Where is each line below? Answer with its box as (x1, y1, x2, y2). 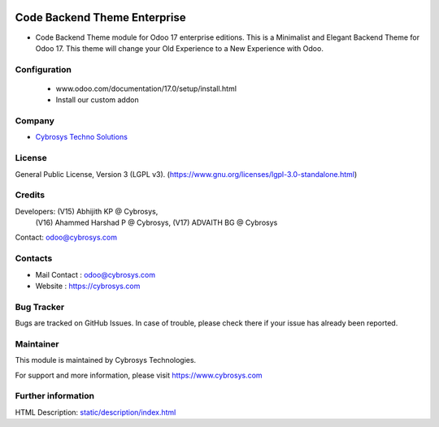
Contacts (15, 252, 53, 264)
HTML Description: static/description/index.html (15, 407, 176, 417)
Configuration (15, 63, 72, 75)
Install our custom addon (55, 95, 139, 105)
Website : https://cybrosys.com (35, 281, 141, 291)
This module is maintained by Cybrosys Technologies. (15, 356, 197, 365)
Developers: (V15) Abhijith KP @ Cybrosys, (15, 206, 159, 216)
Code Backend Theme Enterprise (15, 11, 186, 24)
